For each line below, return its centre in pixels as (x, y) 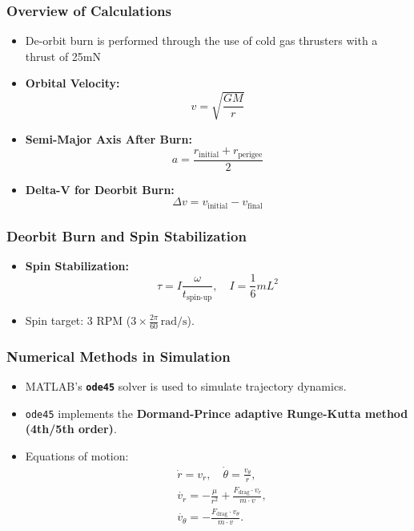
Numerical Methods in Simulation (119, 356)
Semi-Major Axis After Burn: (109, 138)
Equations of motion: (77, 455)
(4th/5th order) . (71, 429)
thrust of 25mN (63, 56)
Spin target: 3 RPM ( (78, 320)
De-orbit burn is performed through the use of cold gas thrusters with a (201, 41)
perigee (250, 154)
